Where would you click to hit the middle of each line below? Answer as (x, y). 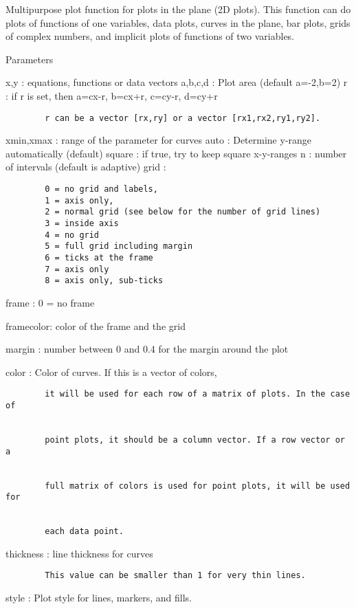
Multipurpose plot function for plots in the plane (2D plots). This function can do (178, 9)
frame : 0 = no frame (50, 302)
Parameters (30, 59)
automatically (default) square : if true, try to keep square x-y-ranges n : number (176, 153)
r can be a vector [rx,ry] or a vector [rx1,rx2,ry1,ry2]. (183, 118)
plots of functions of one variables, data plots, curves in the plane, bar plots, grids (178, 22)
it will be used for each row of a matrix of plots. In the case (198, 394)
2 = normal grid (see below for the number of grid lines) (183, 212)
